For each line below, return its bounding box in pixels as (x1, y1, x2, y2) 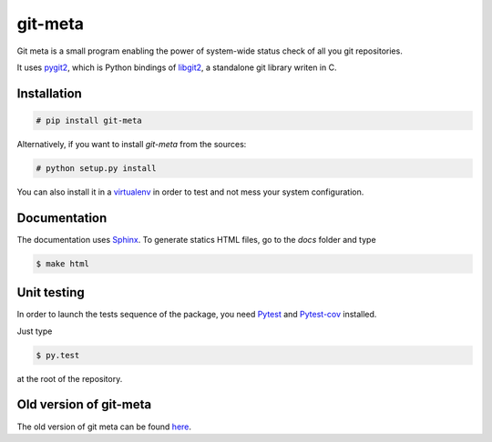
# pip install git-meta (36, 115, 143, 126)
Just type (16, 326, 53, 337)
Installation (16, 85, 82, 101)
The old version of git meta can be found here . (16, 421, 191, 432)
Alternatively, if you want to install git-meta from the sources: (16, 138, 247, 149)
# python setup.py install (36, 163, 157, 173)
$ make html (36, 258, 90, 268)
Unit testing (16, 285, 86, 300)
